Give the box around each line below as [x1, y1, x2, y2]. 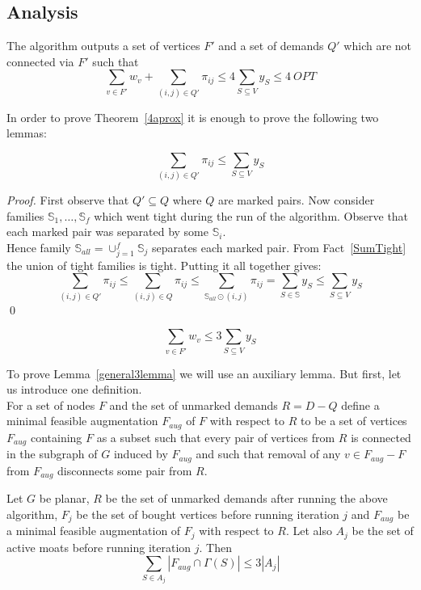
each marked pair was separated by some [6, 223, 208, 240]
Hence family [6, 239, 71, 256]
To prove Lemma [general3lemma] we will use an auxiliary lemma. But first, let [6, 365, 402, 381]
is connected [351, 428, 411, 445]
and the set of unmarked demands [109, 396, 278, 413]
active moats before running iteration [6, 538, 192, 555]
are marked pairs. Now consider [217, 192, 375, 209]
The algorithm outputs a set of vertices [6, 37, 200, 54]
